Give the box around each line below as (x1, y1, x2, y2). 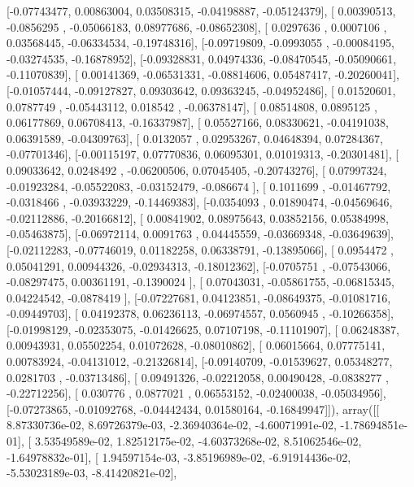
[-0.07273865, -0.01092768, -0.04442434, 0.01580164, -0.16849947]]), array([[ (7, 400, 380, 417)
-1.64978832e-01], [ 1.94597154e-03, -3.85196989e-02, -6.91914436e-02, (7, 448, 351, 465)
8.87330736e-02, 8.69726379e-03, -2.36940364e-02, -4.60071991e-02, (7, 416, 337, 433)
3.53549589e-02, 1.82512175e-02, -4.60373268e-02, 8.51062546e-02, (34, 433, 362, 450)
